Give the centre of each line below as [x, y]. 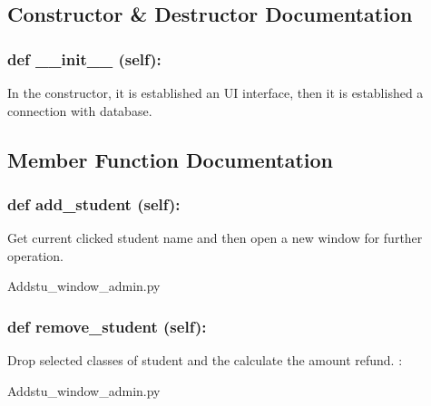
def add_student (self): [94, 203]
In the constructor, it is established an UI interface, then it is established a [215, 92]
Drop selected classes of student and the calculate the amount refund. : [205, 360]
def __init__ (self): [84, 58]
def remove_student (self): [107, 326]
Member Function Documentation [171, 159]
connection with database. [80, 110]
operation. [35, 255]
